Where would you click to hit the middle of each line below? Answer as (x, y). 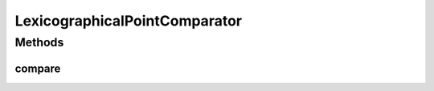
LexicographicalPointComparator (129, 21)
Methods (39, 42)
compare (38, 68)
